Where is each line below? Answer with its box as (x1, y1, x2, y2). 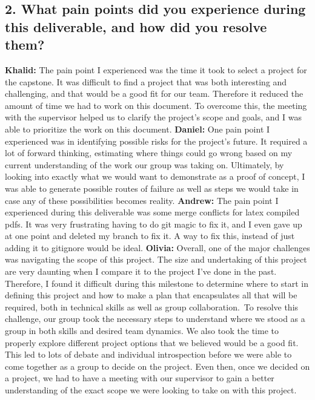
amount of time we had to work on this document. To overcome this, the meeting (5, 99, 307, 111)
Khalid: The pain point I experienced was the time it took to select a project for (5, 63, 307, 76)
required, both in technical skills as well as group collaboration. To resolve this (5, 300, 299, 313)
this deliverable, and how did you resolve (5, 17, 267, 36)
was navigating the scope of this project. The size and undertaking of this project (5, 253, 307, 266)
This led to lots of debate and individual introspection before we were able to (5, 348, 292, 361)
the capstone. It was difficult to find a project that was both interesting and (5, 75, 287, 88)
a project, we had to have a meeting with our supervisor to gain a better (5, 372, 274, 384)
